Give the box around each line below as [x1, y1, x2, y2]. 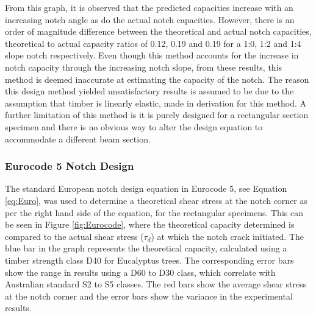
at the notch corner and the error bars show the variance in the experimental [5, 289, 293, 302]
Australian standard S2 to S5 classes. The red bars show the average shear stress [5, 278, 307, 290]
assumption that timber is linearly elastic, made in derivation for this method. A [5, 96, 307, 109]
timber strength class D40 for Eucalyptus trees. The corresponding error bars [5, 253, 294, 266]
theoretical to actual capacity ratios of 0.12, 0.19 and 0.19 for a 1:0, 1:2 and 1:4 [5, 37, 301, 49]
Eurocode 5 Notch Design [5, 158, 134, 174]
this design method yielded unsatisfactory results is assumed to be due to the [5, 85, 294, 97]
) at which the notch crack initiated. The [151, 230, 304, 242]
